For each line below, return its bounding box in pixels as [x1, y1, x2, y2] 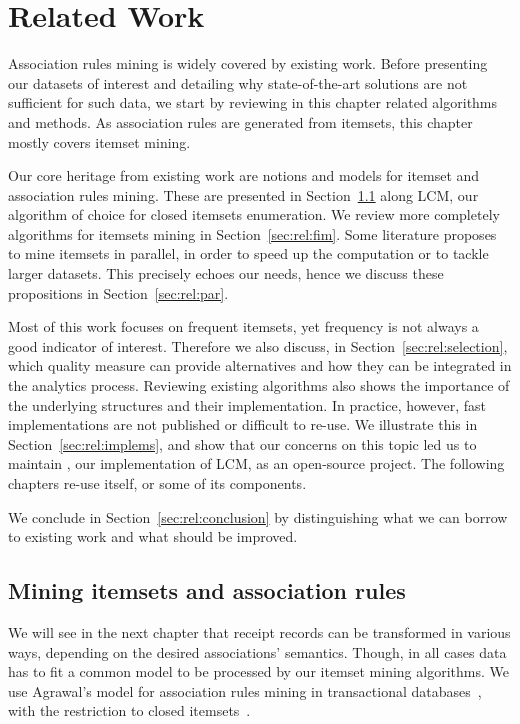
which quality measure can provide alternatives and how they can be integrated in [8, 355, 512, 376]
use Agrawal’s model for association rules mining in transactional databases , [8, 680, 482, 701]
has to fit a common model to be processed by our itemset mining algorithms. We [8, 661, 509, 682]
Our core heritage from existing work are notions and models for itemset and [8, 165, 480, 186]
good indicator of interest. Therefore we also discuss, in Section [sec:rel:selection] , [8, 335, 508, 356]
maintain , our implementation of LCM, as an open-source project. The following [8, 453, 505, 474]
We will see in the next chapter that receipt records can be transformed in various [8, 621, 511, 642]
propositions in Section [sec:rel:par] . [8, 282, 229, 303]
